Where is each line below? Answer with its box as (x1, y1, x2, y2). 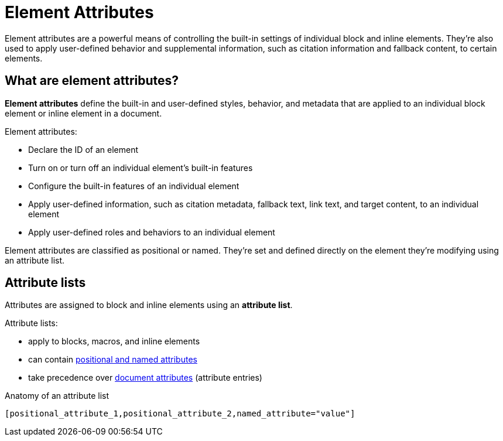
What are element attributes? (5, 73, 179, 88)
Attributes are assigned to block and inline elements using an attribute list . (5, 300, 293, 310)
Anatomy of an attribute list (5, 391, 110, 401)
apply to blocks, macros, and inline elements (28, 336, 200, 347)
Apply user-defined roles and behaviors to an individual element (28, 227, 275, 237)
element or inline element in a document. (5, 108, 162, 118)
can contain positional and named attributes (28, 354, 197, 365)
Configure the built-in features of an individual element (28, 180, 239, 191)
